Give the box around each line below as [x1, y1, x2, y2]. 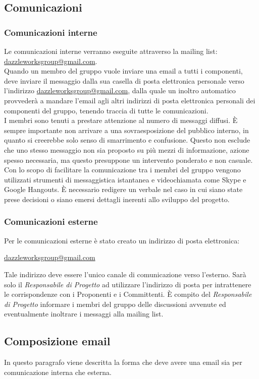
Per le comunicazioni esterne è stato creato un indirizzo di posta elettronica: [4, 235, 240, 245]
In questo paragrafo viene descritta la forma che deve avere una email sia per [4, 357, 242, 367]
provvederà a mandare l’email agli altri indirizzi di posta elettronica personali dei [4, 95, 255, 105]
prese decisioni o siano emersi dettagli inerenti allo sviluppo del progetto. [4, 194, 230, 204]
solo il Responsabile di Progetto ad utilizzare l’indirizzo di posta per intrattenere [4, 279, 251, 289]
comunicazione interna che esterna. [4, 366, 112, 377]
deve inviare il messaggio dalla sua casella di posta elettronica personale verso [4, 75, 244, 86]
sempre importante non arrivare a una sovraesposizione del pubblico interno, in [4, 124, 249, 135]
